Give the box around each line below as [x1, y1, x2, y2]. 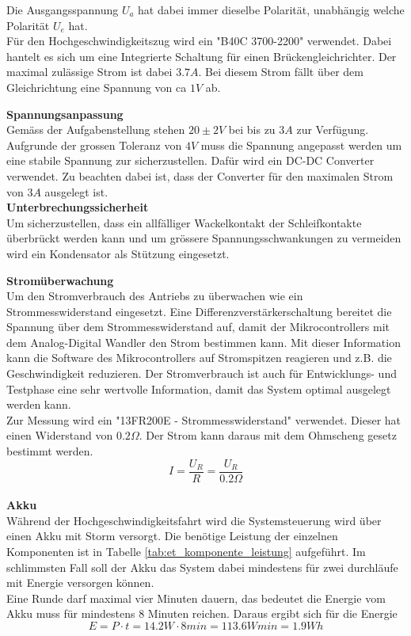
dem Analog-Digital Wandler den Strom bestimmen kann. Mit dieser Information [6, 333, 401, 350]
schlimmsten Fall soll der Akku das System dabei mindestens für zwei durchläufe [6, 558, 398, 575]
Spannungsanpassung [6, 105, 124, 122]
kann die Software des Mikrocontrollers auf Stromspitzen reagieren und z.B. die [6, 349, 392, 366]
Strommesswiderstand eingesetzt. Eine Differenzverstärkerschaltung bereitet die [6, 303, 392, 319]
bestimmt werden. [6, 443, 93, 459]
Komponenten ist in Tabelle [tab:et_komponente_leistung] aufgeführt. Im [6, 543, 366, 560]
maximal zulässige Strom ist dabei [6, 63, 173, 80]
